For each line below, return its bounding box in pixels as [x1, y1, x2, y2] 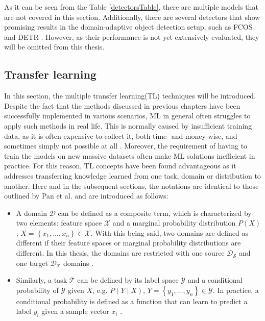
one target [16, 257, 49, 268]
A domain [16, 207, 47, 218]
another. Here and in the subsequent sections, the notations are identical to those [4, 180, 259, 191]
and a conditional [187, 275, 243, 285]
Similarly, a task [16, 275, 67, 285]
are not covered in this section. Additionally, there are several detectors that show [4, 11, 260, 22]
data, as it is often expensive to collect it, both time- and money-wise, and [4, 130, 237, 141]
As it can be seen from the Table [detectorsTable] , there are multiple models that [4, 2, 258, 12]
